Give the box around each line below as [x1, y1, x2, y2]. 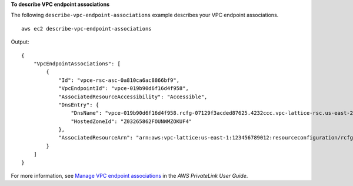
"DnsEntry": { [58, 101, 99, 108]
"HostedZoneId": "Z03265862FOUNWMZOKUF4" [71, 118, 192, 125]
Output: [11, 38, 29, 45]
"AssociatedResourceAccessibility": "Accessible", [58, 93, 208, 100]
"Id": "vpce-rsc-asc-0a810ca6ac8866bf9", [58, 77, 179, 84]
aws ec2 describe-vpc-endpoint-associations [21, 25, 152, 32]
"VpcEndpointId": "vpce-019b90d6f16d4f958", [58, 85, 189, 92]
